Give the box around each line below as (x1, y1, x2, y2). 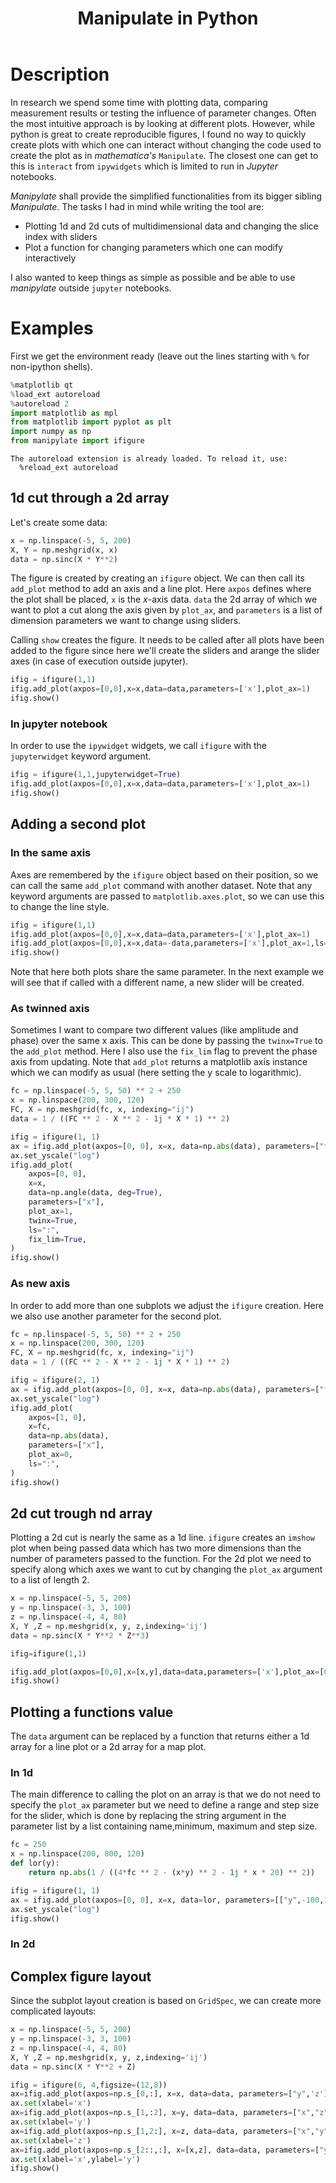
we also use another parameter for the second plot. (10, 1310, 222, 1322)
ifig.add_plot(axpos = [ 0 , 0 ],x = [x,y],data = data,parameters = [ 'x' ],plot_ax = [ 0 (10, 1667, 329, 1677)
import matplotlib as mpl (10, 408, 118, 418)
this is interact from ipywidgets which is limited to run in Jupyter (10, 160, 279, 172)
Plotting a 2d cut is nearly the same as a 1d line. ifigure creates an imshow (10, 1532, 315, 1544)
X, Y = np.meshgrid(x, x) (10, 545, 118, 555)
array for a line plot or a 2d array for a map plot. (10, 1741, 207, 1753)
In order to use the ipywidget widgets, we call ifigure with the (10, 740, 267, 752)
